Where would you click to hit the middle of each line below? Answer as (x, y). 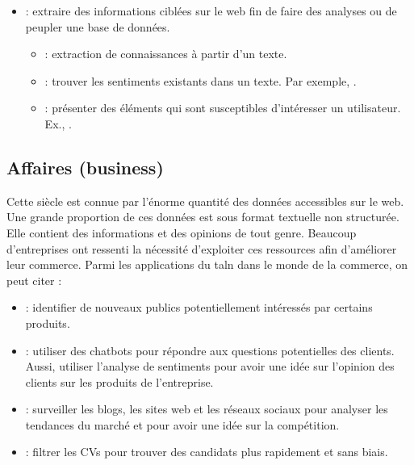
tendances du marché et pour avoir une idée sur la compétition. (182, 424)
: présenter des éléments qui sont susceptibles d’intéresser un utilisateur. (223, 108)
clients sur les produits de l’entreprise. (119, 381)
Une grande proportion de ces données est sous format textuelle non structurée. (203, 217)
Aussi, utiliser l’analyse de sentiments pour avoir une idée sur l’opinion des (210, 366)
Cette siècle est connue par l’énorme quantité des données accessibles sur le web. (205, 201)
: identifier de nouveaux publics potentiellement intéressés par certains (199, 307)
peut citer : (34, 280)
